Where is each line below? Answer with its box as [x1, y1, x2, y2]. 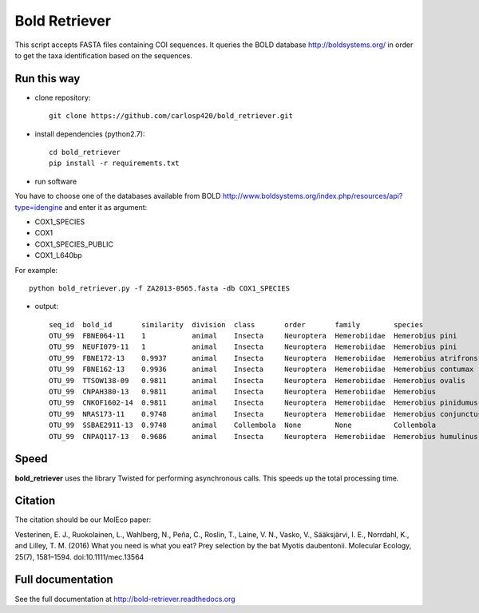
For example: [14, 265, 58, 275]
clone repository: [34, 93, 91, 102]
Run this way [14, 72, 81, 85]
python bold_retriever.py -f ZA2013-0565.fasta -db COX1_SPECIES [29, 283, 291, 293]
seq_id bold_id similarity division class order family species [49, 320, 424, 329]
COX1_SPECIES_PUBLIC [34, 239, 114, 249]
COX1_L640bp [34, 251, 83, 260]
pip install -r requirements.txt [49, 159, 180, 168]
